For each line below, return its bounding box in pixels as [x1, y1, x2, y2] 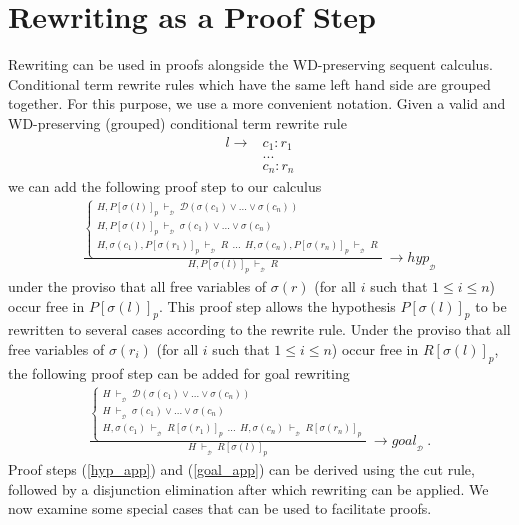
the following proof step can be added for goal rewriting [8, 362, 350, 383]
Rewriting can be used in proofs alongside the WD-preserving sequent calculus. [8, 54, 493, 75]
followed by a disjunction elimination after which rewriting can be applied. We [8, 478, 489, 499]
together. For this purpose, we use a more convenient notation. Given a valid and [8, 93, 506, 114]
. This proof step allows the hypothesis [159, 295, 396, 316]
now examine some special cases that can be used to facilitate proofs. [8, 498, 432, 519]
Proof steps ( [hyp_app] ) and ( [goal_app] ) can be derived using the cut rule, [8, 459, 475, 480]
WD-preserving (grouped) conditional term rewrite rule [8, 112, 347, 133]
